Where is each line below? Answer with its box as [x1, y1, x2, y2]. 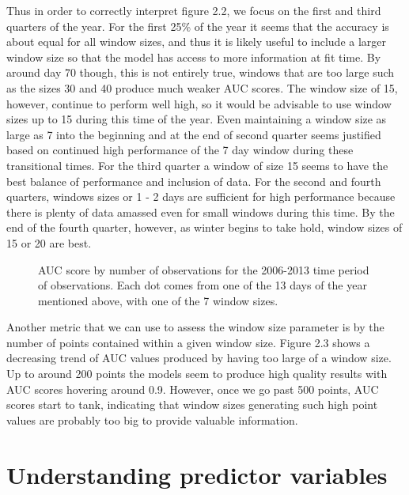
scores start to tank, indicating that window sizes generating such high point [6, 396, 378, 413]
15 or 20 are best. [6, 234, 92, 251]
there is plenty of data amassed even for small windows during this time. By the [6, 203, 395, 220]
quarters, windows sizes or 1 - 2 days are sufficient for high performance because [6, 188, 396, 205]
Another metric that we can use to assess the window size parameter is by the [6, 319, 384, 335]
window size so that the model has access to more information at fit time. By [6, 48, 381, 65]
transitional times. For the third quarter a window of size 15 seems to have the [6, 157, 388, 173]
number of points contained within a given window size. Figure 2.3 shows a [6, 334, 370, 350]
